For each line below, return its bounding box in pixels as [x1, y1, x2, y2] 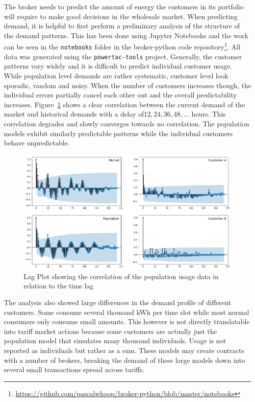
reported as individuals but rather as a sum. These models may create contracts [4, 345, 244, 355]
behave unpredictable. [4, 138, 70, 148]
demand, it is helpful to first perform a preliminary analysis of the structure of [4, 21, 240, 31]
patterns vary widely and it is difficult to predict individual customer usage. [4, 61, 232, 71]
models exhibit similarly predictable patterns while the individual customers [4, 128, 233, 138]
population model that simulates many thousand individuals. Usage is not [4, 335, 226, 346]
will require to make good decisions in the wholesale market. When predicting [4, 11, 238, 21]
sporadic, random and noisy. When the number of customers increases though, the [4, 80, 251, 90]
